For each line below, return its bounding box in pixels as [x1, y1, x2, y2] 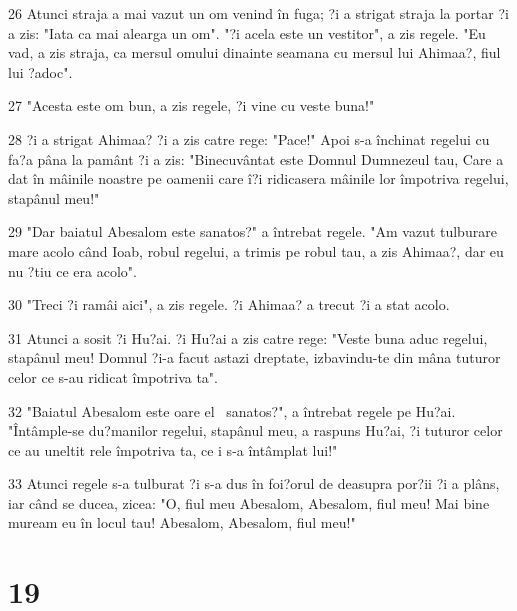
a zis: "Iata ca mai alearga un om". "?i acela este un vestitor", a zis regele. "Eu [8, 22, 486, 43]
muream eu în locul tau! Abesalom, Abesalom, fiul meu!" [8, 512, 356, 533]
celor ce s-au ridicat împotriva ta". [8, 366, 218, 387]
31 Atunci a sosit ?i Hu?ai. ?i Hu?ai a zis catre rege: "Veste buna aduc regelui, [8, 327, 488, 348]
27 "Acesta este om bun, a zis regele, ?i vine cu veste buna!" [8, 95, 375, 116]
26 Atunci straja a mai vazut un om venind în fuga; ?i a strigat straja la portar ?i [8, 3, 509, 23]
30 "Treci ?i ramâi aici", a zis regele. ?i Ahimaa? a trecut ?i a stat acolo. [8, 294, 450, 315]
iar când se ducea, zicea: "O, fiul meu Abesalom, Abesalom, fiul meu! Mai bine [8, 492, 490, 513]
